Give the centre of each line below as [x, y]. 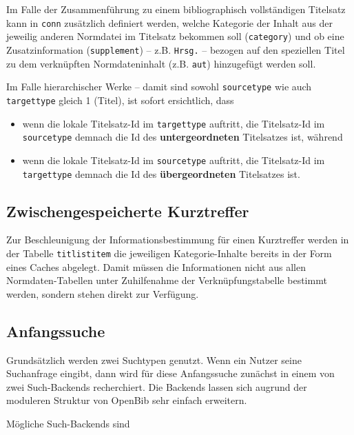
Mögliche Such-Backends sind [68, 423]
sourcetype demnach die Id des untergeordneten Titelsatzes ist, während [183, 137]
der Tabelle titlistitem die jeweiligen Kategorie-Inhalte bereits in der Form [169, 253]
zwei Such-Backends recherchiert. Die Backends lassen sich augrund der [157, 386]
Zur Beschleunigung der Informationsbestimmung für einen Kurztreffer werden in [178, 240]
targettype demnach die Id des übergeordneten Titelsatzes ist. [161, 173]
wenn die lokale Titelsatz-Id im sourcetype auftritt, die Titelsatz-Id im [174, 160]
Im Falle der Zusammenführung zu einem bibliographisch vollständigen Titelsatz [176, 9]
